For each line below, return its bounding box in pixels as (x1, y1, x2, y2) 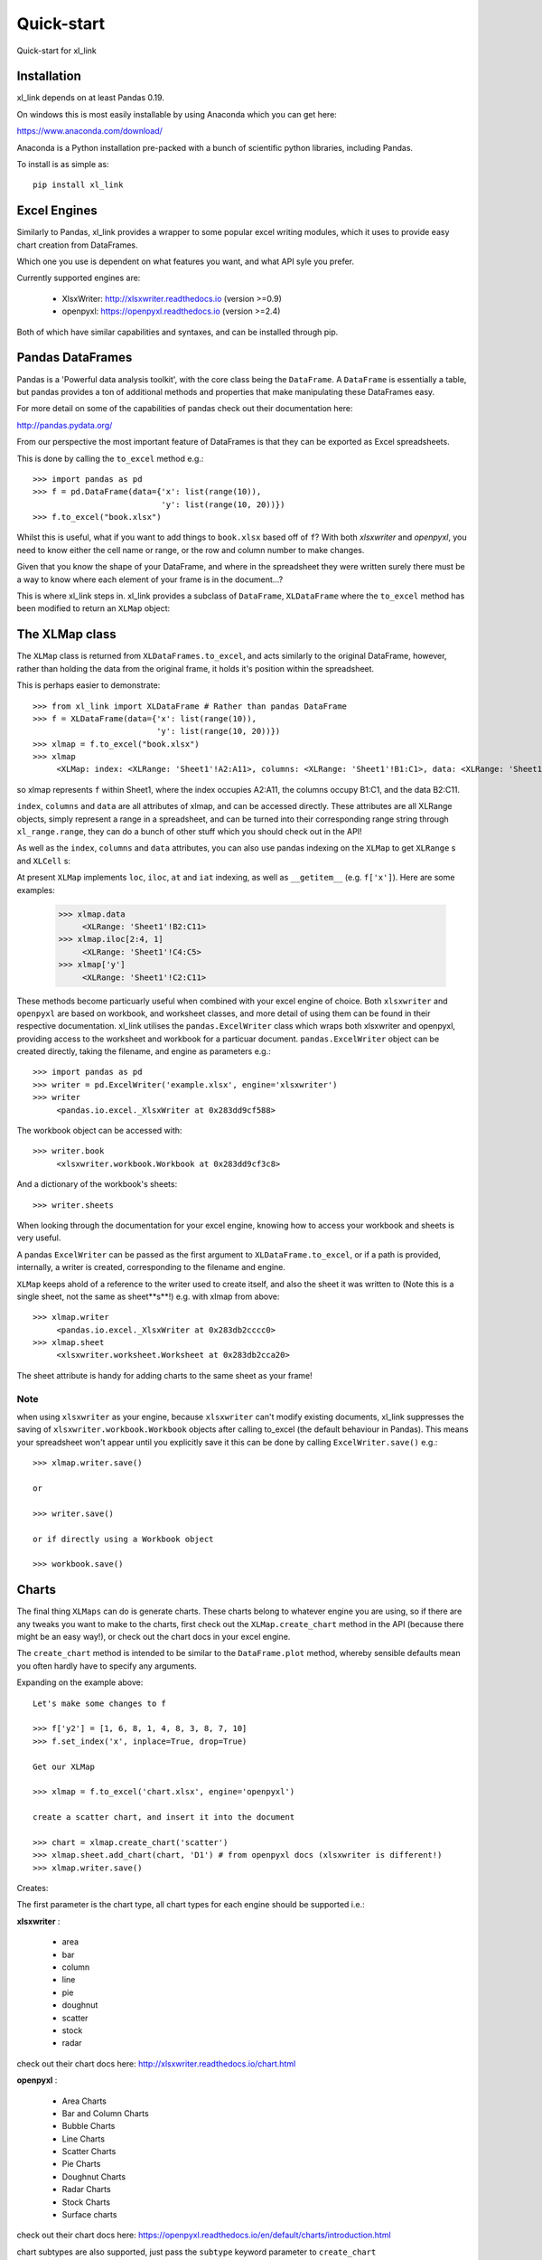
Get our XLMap (33, 1761, 95, 1772)
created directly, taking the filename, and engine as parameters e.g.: (16, 1046, 271, 1057)
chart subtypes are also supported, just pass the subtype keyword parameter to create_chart (16, 2246, 377, 2257)
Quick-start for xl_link (16, 45, 97, 56)
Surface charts (61, 2209, 117, 2220)
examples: (16, 884, 56, 895)
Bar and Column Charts (61, 2107, 149, 2119)
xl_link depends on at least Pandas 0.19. (16, 92, 164, 103)
